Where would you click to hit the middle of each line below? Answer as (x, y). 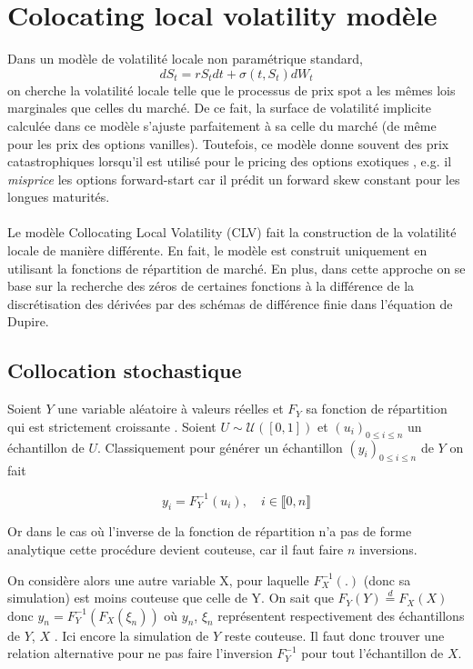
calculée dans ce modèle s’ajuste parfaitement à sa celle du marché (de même (222, 125)
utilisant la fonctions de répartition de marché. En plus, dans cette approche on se (236, 268)
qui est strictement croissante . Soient (112, 426)
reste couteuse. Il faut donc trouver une (334, 635)
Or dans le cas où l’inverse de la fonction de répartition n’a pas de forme (210, 531)
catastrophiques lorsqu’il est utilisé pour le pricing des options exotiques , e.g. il (230, 161)
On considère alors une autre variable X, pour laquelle (158, 579)
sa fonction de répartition (377, 409)
